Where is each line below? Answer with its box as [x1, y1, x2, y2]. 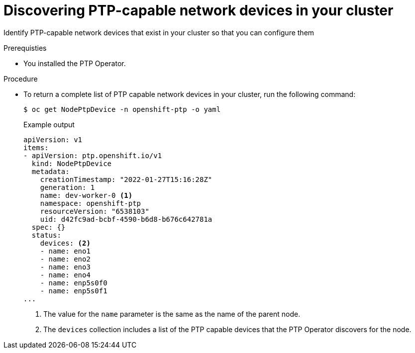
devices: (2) [40, 239, 91, 247]
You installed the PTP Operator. [23, 59, 126, 68]
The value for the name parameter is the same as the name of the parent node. [43, 309, 301, 318]
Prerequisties [3, 43, 47, 52]
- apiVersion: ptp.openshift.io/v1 [23, 151, 162, 160]
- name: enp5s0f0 [40, 278, 107, 287]
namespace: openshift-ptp [40, 199, 141, 207]
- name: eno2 [40, 255, 91, 263]
